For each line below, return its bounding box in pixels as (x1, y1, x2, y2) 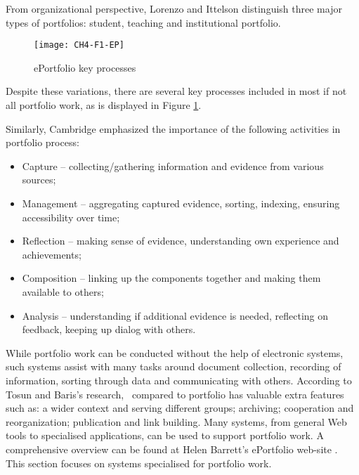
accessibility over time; (22, 209, 120, 224)
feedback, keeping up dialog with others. (22, 322, 196, 337)
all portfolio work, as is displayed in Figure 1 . (6, 98, 202, 112)
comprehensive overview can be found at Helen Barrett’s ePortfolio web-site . (6, 441, 338, 456)
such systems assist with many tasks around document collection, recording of (6, 359, 341, 374)
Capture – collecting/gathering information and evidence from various (22, 158, 324, 173)
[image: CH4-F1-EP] (34, 40, 124, 51)
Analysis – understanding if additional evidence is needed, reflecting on (22, 308, 328, 323)
